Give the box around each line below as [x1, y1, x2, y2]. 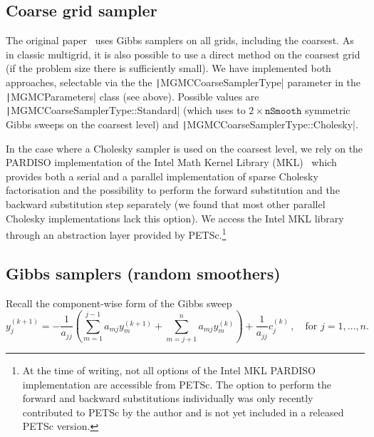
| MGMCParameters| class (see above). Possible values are [6, 88, 259, 103]
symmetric [304, 103, 350, 118]
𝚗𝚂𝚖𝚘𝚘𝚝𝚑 [264, 106, 302, 117]
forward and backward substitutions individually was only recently [22, 391, 313, 406]
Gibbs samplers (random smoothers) [6, 262, 281, 284]
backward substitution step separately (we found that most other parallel [6, 196, 326, 211]
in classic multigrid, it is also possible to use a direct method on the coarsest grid [6, 46, 360, 61]
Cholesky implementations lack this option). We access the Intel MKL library [6, 210, 344, 225]
